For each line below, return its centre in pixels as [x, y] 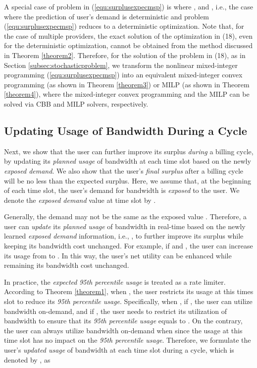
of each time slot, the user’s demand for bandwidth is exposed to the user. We [122, 190]
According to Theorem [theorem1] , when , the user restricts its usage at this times [129, 291]
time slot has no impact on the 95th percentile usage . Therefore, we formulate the [128, 340]
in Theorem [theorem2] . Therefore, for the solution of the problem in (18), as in [125, 55]
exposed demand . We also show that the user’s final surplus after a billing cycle [124, 170]
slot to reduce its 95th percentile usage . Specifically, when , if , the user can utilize [128, 301]
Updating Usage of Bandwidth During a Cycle [126, 130]
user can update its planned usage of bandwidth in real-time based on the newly [125, 226]
